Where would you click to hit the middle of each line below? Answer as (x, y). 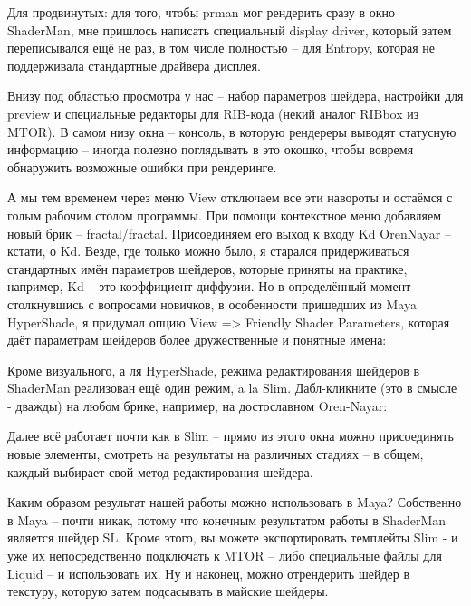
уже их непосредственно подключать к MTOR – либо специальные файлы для (225, 556)
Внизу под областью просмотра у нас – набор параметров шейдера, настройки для (235, 96)
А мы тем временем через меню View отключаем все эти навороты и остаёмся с (230, 197)
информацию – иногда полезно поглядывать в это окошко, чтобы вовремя (211, 149)
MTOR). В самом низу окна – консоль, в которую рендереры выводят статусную (232, 131)
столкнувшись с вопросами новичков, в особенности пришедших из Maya (212, 303)
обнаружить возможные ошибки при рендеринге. (142, 166)
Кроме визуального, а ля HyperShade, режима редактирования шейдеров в (214, 370)
